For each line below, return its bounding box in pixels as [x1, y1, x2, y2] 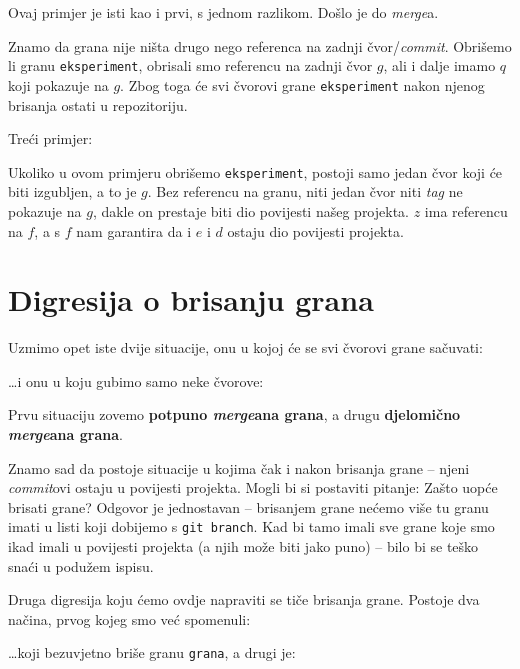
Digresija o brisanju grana [8, 279, 374, 320]
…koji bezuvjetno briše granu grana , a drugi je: [8, 642, 296, 663]
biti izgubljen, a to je [8, 181, 137, 202]
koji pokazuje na [8, 74, 109, 95]
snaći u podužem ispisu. [8, 555, 154, 576]
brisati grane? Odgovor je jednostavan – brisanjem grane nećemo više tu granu [8, 496, 489, 517]
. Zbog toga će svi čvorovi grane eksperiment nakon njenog [120, 74, 485, 95]
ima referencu [424, 200, 508, 221]
